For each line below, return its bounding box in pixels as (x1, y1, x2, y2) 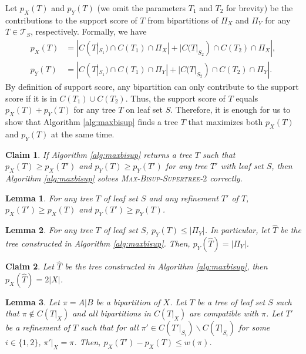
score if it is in (5, 92, 57, 104)
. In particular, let (204, 224, 270, 236)
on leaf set (126, 103, 163, 116)
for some (238, 321, 270, 333)
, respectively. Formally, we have (30, 25, 147, 38)
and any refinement (149, 191, 218, 204)
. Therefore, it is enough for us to (170, 103, 291, 116)
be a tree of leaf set (197, 295, 265, 308)
